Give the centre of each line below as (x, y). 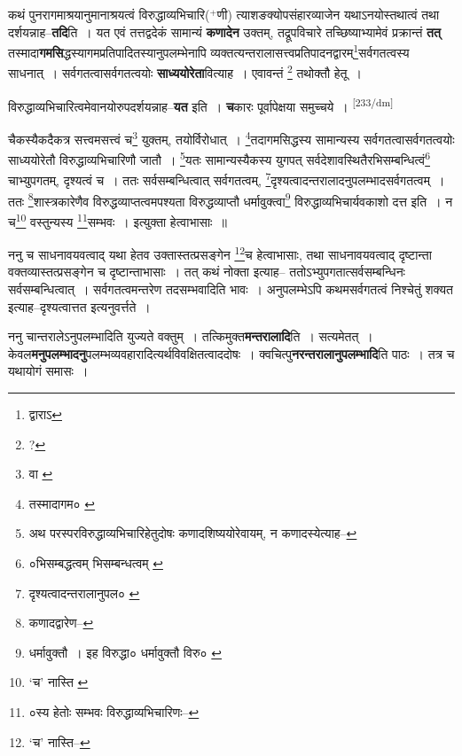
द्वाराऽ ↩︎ (45, 414)
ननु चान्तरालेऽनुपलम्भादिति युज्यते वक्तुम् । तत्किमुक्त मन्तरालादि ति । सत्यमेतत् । (191, 336)
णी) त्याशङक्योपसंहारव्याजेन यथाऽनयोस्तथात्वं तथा (328, 14)
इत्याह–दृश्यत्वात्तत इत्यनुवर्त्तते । (79, 306)
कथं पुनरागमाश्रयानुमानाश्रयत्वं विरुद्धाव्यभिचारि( (109, 14)
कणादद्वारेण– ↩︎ (61, 623)
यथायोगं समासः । (48, 371)
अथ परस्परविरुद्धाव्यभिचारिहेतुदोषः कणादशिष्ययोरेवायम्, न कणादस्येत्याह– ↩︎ (193, 533)
